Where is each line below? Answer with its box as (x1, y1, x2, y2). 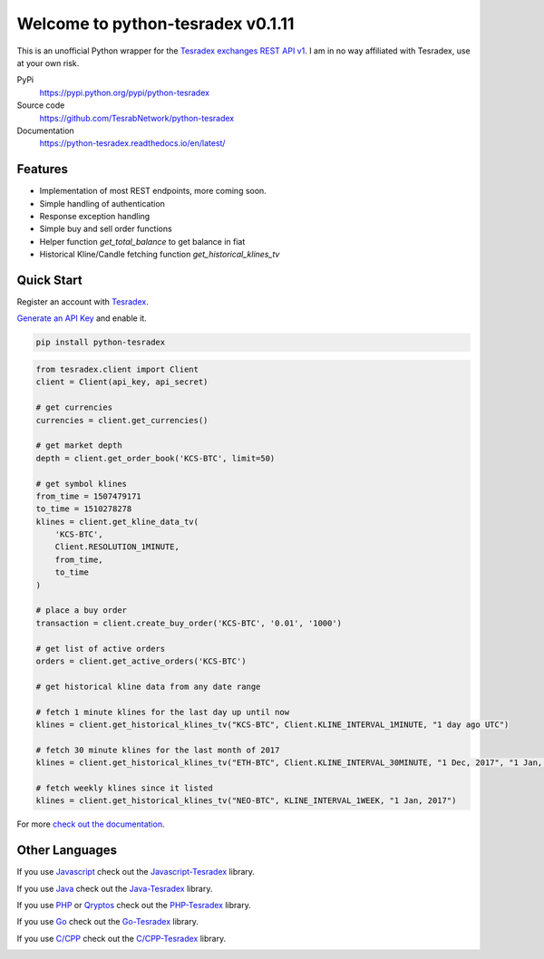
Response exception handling (39, 210, 151, 221)
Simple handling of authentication (39, 198, 165, 208)
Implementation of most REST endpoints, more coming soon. (39, 186, 267, 197)
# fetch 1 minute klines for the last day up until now (35, 707, 290, 717)
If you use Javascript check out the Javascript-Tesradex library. (16, 867, 256, 877)
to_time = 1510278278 (35, 504, 132, 514)
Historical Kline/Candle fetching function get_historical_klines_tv (39, 249, 280, 260)
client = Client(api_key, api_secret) (35, 377, 209, 387)
